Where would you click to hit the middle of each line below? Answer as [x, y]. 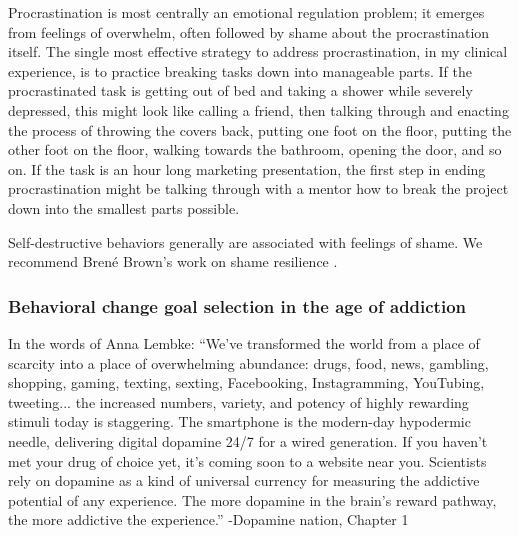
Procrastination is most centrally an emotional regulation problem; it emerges [246, 12]
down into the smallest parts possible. [124, 207]
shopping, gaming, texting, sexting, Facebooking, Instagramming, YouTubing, [246, 382]
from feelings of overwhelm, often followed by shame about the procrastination [249, 31]
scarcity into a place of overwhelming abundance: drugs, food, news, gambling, [248, 362]
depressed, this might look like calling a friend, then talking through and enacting [258, 109]
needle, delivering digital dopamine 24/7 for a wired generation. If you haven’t [248, 440]
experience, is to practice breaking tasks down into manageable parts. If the [240, 70]
